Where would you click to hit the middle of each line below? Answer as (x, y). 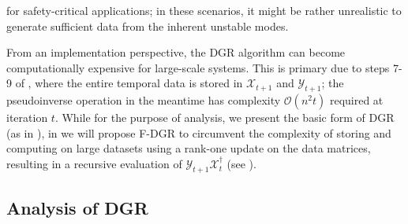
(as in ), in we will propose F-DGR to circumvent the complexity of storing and (199, 132)
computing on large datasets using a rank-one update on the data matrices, (189, 148)
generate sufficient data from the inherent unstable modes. (148, 26)
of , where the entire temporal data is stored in (129, 83)
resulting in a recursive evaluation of (94, 163)
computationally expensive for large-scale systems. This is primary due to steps (198, 67)
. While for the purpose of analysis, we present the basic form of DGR (225, 118)
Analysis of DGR (77, 208)
